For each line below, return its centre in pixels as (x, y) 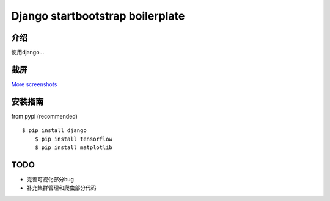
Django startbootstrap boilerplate (98, 16)
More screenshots (34, 84)
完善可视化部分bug (50, 179)
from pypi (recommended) (44, 116)
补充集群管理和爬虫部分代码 (61, 188)
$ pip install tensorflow (74, 139)
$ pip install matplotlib (74, 148)
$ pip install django (54, 130)
